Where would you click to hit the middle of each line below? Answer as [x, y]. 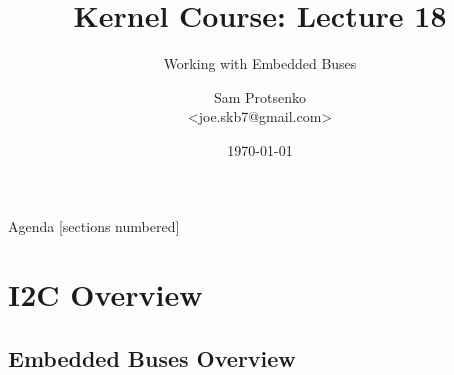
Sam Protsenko [260, 96]
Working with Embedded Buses [260, 63]
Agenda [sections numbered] [94, 225]
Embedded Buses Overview [152, 357]
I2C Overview [105, 294]
